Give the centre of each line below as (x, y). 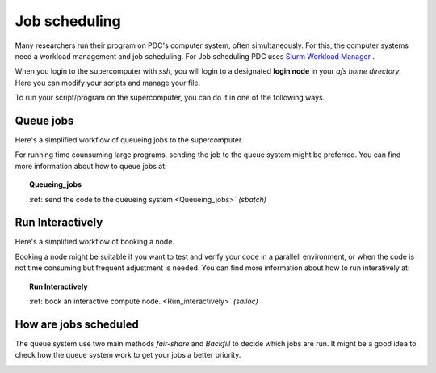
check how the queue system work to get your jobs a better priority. (128, 355)
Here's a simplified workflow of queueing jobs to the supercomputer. (129, 140)
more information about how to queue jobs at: (91, 166)
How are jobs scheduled (77, 324)
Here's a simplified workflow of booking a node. (95, 242)
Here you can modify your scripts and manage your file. (108, 83)
